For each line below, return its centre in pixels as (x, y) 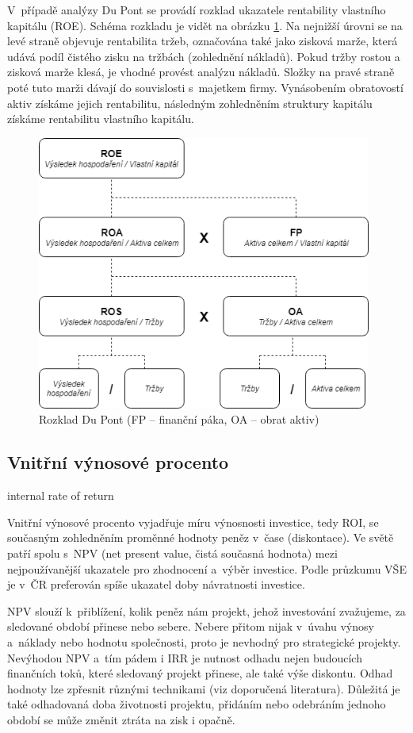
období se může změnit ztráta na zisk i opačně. (121, 719)
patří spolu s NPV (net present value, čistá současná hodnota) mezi (172, 553)
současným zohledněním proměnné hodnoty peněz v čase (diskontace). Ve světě (201, 537)
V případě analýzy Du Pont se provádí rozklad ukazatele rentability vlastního (197, 10)
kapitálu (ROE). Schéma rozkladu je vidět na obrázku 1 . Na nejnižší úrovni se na (205, 25)
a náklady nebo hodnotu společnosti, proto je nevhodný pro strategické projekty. (204, 641)
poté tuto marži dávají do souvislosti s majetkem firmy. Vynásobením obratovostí (205, 87)
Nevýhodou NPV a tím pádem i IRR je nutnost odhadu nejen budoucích (185, 657)
